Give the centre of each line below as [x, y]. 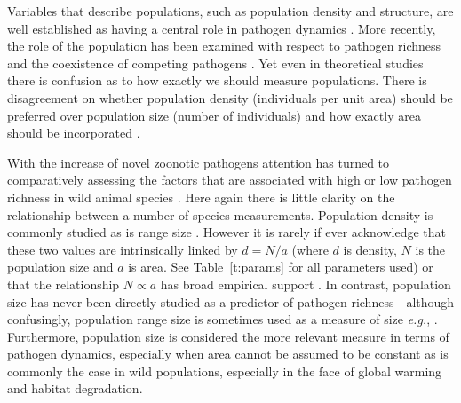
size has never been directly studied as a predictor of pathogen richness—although [231, 301]
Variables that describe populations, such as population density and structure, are [230, 11]
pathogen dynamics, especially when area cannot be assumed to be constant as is [228, 354]
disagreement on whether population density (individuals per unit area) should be [230, 97]
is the [430, 249]
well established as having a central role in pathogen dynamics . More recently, [222, 28]
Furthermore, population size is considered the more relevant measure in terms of [228, 336]
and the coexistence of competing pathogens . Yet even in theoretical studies [215, 63]
